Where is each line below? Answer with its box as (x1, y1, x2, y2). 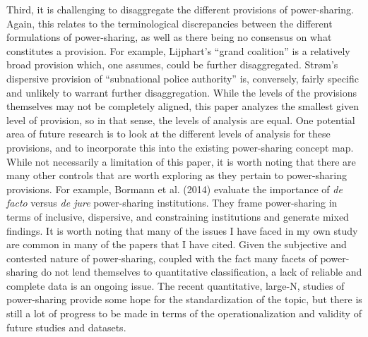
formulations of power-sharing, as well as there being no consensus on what (6, 30, 332, 44)
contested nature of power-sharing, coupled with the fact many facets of (6, 250, 317, 265)
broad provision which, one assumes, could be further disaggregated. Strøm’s (6, 57, 338, 72)
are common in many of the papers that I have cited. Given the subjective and (6, 237, 347, 252)
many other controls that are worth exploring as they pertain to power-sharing (6, 168, 348, 183)
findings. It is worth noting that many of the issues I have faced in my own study (6, 223, 358, 238)
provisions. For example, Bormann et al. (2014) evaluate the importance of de (6, 181, 343, 196)
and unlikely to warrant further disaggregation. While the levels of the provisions (6, 85, 357, 99)
